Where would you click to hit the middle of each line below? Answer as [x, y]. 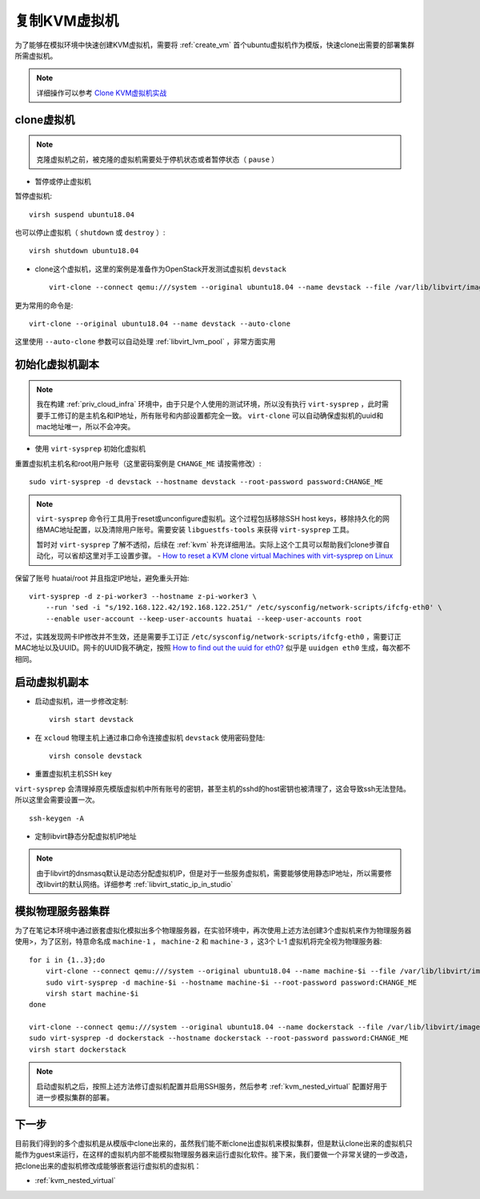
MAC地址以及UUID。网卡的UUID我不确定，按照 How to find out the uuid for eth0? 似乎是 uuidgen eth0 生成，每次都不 [213, 648]
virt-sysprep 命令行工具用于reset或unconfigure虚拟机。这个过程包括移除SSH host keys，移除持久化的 [210, 518]
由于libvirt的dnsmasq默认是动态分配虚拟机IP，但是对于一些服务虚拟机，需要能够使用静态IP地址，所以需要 [211, 873]
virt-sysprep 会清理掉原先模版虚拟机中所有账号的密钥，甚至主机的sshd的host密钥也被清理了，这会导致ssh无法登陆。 [213, 788]
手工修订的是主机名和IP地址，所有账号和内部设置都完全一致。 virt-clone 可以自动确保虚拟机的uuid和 [213, 415]
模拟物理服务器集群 [62, 911]
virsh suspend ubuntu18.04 [82, 215]
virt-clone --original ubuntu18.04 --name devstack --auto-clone [160, 324]
